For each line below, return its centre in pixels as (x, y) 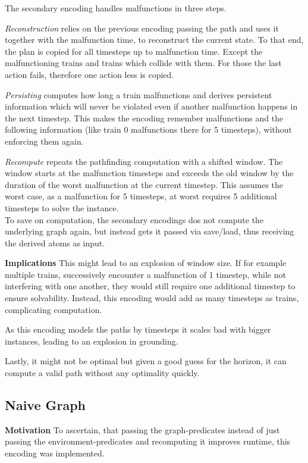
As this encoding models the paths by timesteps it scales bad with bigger (138, 329)
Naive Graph (45, 405)
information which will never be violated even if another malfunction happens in (151, 106)
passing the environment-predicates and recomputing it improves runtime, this (148, 441)
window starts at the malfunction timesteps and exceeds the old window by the (149, 173)
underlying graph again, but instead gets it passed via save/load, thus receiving (150, 231)
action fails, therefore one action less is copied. (89, 74)
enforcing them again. (44, 141)
